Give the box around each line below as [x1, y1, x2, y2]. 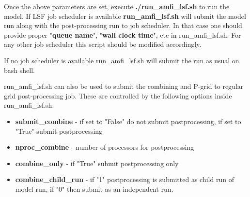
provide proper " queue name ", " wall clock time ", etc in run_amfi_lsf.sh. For [4, 29, 241, 40]
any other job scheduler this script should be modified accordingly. [4, 39, 202, 49]
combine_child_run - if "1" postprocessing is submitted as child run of [15, 174, 234, 184]
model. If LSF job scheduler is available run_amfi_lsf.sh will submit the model [4, 11, 246, 21]
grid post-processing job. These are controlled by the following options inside [4, 90, 232, 100]
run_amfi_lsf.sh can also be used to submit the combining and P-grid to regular [4, 81, 244, 91]
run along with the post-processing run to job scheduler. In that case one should [4, 20, 242, 30]
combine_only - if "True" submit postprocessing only [15, 158, 179, 168]
